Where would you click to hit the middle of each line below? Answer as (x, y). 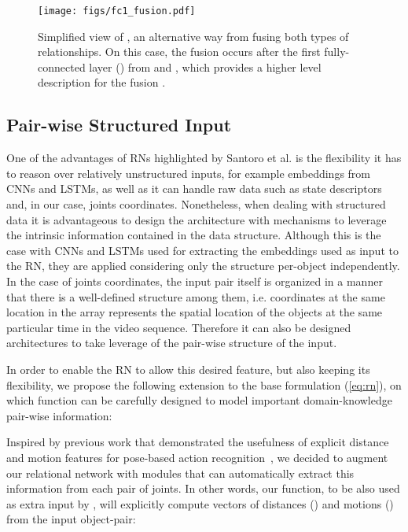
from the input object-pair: (71, 519)
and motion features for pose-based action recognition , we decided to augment (197, 457)
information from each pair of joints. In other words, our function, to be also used (203, 488)
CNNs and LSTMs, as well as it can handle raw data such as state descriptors (194, 188)
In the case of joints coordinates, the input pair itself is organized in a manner (195, 281)
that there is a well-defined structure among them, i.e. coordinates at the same (196, 296)
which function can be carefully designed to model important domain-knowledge (199, 400)
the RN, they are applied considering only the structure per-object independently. (203, 266)
